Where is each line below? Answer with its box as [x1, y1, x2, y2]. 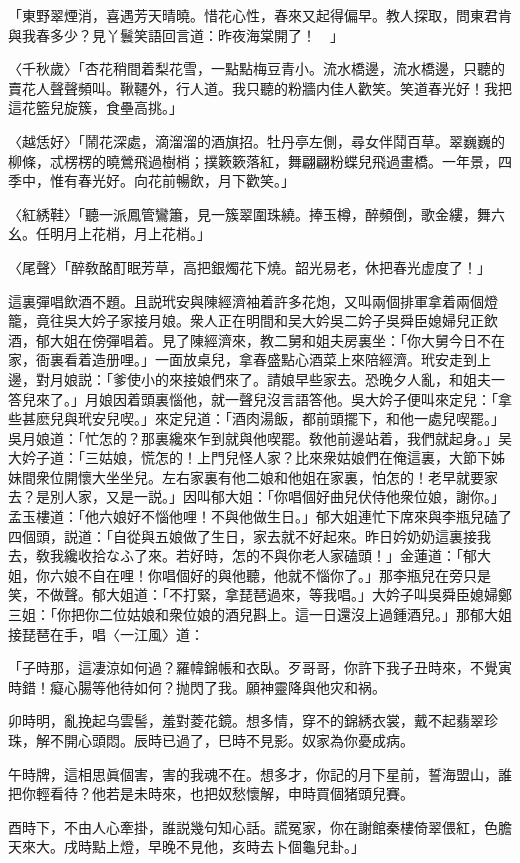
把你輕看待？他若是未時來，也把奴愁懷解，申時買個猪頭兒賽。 [8, 783, 414, 804]
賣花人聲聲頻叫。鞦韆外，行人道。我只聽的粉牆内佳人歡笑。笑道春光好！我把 [8, 77, 512, 98]
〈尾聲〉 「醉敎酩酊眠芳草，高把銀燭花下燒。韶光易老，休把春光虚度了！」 [8, 256, 491, 277]
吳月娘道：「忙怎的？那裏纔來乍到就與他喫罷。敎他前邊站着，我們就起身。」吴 [8, 427, 512, 448]
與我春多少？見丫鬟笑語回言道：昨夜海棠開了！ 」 [8, 24, 344, 45]
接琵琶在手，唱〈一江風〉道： [8, 623, 204, 644]
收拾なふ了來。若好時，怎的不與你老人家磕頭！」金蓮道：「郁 [77, 545, 477, 566]
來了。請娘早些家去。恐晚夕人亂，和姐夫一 [224, 368, 505, 389]
